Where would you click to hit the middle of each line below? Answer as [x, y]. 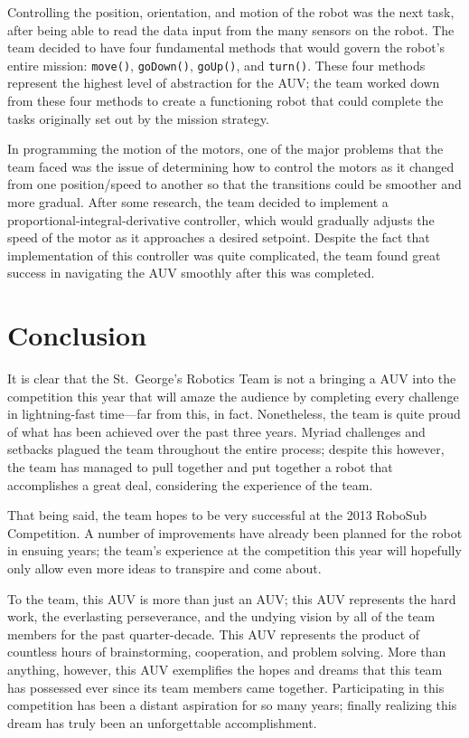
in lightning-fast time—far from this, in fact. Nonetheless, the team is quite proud [234, 414]
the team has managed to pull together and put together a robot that [200, 467]
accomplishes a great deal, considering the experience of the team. [190, 484]
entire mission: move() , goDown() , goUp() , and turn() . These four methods [216, 65]
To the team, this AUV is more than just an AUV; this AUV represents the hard [232, 598]
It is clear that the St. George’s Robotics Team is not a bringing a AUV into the [232, 378]
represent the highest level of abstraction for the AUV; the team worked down [224, 83]
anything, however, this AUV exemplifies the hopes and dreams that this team [225, 669]
